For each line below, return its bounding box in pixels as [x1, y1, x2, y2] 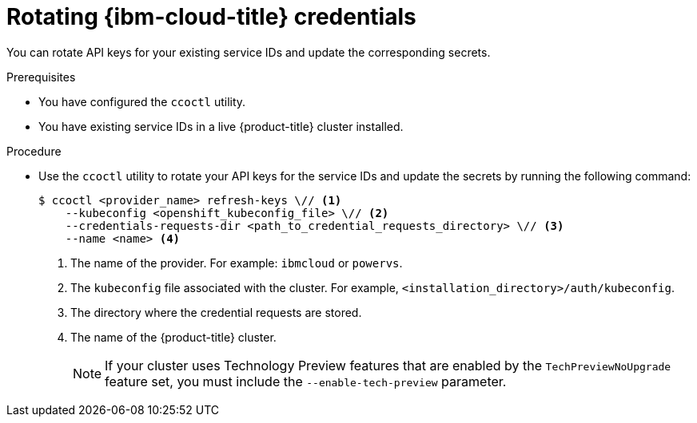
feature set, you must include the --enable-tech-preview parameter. [105, 373, 507, 389]
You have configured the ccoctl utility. [38, 94, 246, 109]
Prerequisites [6, 69, 76, 84]
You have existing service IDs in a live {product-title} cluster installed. [38, 119, 404, 133]
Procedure [6, 144, 62, 158]
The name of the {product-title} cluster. [70, 330, 277, 344]
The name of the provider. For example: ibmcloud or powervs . [70, 255, 403, 270]
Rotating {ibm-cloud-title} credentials [6, 3, 416, 30]
